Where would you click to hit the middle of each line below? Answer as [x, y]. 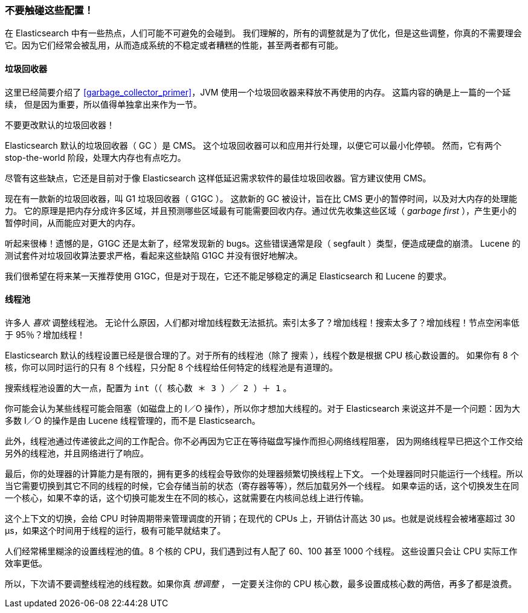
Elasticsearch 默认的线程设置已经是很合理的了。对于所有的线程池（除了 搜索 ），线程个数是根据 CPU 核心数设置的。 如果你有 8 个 [262, 355]
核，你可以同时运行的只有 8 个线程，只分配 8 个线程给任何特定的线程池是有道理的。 [172, 367]
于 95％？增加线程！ [45, 334]
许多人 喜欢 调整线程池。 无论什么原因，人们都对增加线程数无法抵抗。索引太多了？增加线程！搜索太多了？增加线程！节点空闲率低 [262, 322]
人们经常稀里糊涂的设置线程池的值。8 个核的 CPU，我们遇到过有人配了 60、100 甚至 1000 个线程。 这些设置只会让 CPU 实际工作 [261, 551]
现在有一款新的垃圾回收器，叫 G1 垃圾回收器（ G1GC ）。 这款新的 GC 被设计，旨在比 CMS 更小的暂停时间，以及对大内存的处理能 [261, 198]
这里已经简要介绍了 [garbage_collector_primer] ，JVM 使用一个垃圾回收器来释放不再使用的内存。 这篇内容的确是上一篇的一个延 [258, 92]
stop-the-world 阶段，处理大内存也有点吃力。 [95, 157]
